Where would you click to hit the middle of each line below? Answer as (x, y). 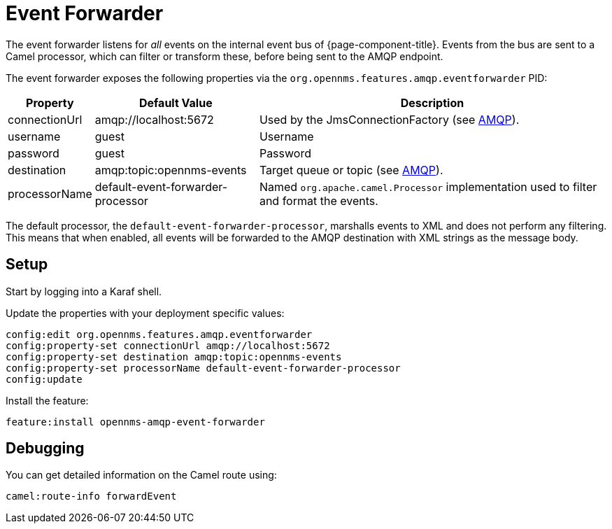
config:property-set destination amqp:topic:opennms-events (174, 357)
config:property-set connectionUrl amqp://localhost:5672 (168, 345)
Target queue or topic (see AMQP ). (351, 170)
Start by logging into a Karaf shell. (84, 291)
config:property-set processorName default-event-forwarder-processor (203, 368)
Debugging (45, 449)
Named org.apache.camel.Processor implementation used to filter (428, 186)
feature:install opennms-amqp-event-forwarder (135, 422)
